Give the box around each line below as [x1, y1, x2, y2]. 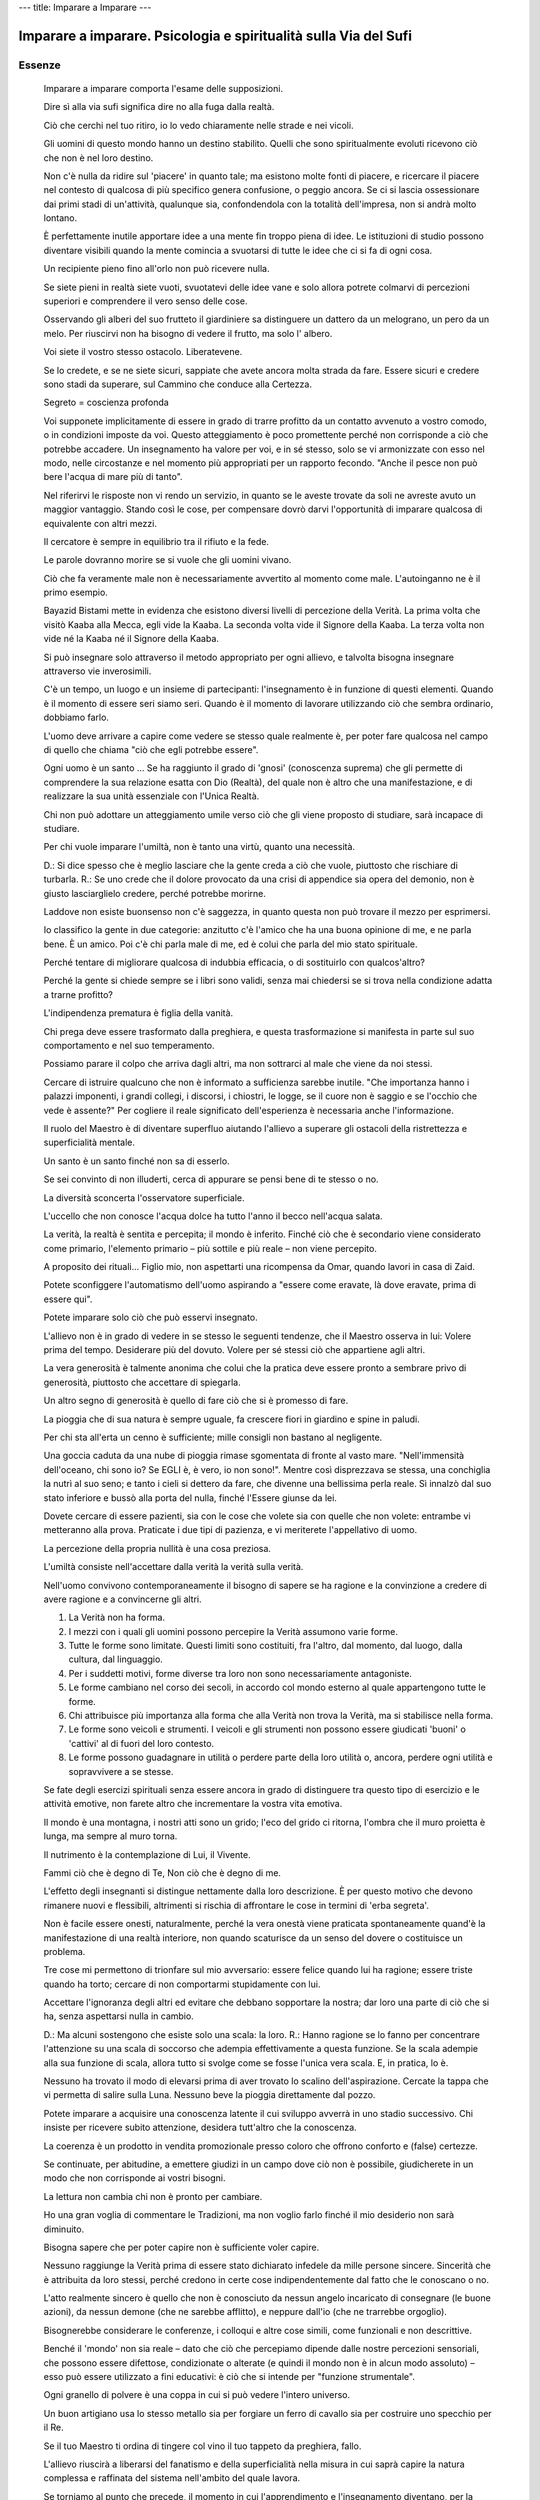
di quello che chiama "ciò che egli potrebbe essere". [43, 743, 259, 755]
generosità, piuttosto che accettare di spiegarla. [43, 1376, 241, 1388]
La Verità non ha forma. [68, 1611, 165, 1624]
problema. [43, 1945, 86, 1957]
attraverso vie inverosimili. [43, 665, 152, 677]
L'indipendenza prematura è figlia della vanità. [43, 1007, 234, 1019]
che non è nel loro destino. [43, 151, 154, 164]
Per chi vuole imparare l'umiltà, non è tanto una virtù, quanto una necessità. [43, 841, 355, 853]
